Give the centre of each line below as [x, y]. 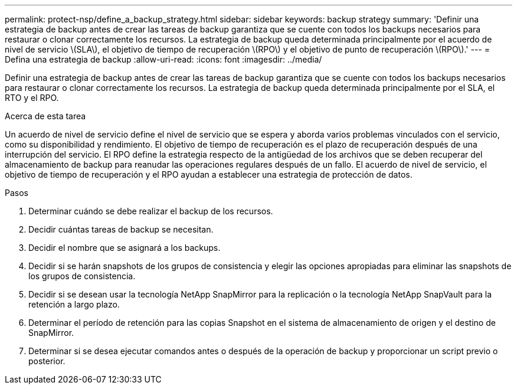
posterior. [47, 361]
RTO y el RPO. [32, 98]
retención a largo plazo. [74, 304]
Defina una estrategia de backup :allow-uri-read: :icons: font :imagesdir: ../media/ [163, 59]
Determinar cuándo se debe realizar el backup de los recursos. [151, 211]
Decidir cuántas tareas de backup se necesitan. [121, 229]
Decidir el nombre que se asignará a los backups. [125, 248]
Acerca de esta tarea [45, 116]
